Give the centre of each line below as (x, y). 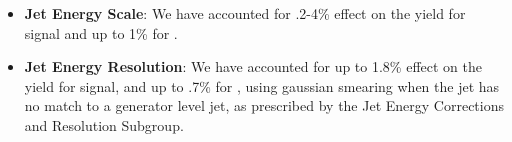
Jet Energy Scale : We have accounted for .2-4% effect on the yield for (245, 13)
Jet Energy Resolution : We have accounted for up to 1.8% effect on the (253, 66)
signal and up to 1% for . (101, 32)
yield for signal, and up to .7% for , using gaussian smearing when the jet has (262, 85)
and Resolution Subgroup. (104, 124)
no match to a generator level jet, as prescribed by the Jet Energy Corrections (264, 105)
